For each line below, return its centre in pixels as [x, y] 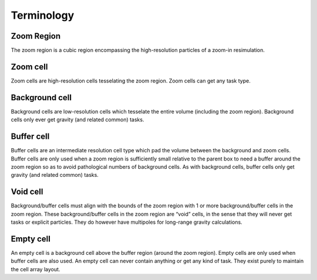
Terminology [43, 15]
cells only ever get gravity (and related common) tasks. [77, 119]
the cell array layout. [36, 269]
